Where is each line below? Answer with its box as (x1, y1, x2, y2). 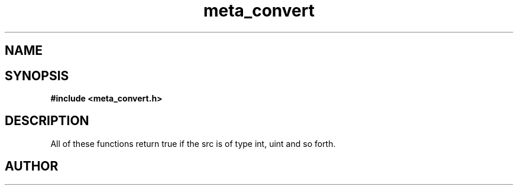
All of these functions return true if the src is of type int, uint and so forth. (50, 138, 336, 149)
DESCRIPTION (5, 113, 89, 129)
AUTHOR (5, 159, 59, 174)
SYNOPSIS (5, 68, 69, 83)
